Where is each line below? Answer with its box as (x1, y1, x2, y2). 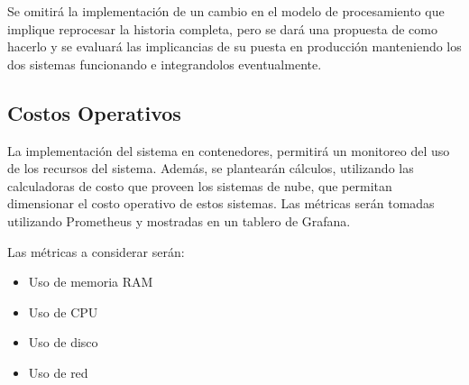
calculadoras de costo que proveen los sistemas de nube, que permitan (7, 176, 392, 195)
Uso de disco (28, 333, 98, 352)
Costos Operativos (7, 98, 181, 126)
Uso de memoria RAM (28, 272, 153, 291)
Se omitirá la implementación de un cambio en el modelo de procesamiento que (7, 2, 445, 20)
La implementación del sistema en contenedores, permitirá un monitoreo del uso (7, 141, 450, 160)
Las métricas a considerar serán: (7, 242, 185, 261)
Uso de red (28, 362, 88, 381)
